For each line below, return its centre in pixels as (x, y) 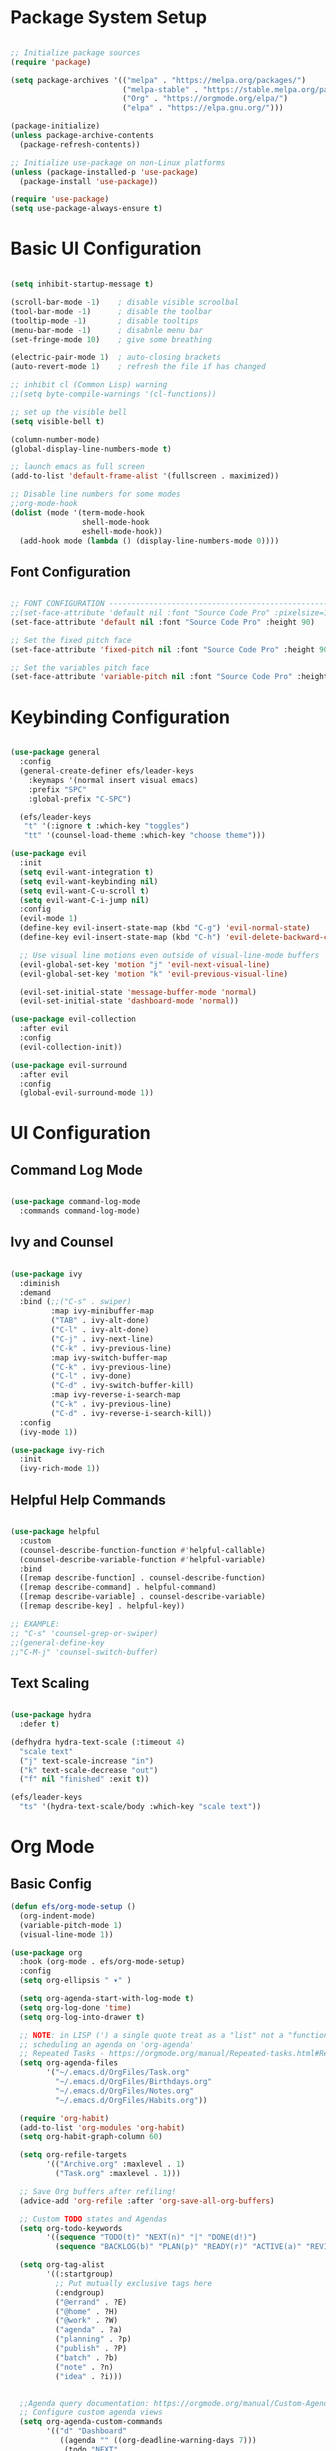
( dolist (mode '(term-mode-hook (77, 512)
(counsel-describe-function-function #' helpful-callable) (143, 1550)
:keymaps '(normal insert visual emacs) (113, 780)
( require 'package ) (51, 62)
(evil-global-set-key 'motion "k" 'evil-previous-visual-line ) (153, 974)
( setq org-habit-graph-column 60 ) (91, 2137)
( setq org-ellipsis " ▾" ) (75, 1981)
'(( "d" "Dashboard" (87, 2431)
